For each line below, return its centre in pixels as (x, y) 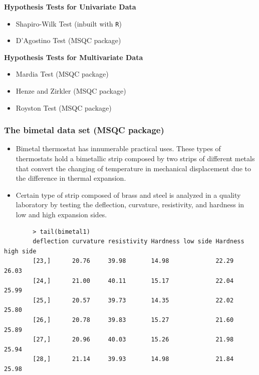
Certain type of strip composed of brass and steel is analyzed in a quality (128, 195)
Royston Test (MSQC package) (64, 107)
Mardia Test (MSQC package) (62, 74)
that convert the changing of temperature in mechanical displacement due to (133, 168)
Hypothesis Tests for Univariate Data (70, 7)
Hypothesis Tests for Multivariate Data (74, 57)
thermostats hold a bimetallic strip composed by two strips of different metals (135, 158)
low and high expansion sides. (61, 214)
